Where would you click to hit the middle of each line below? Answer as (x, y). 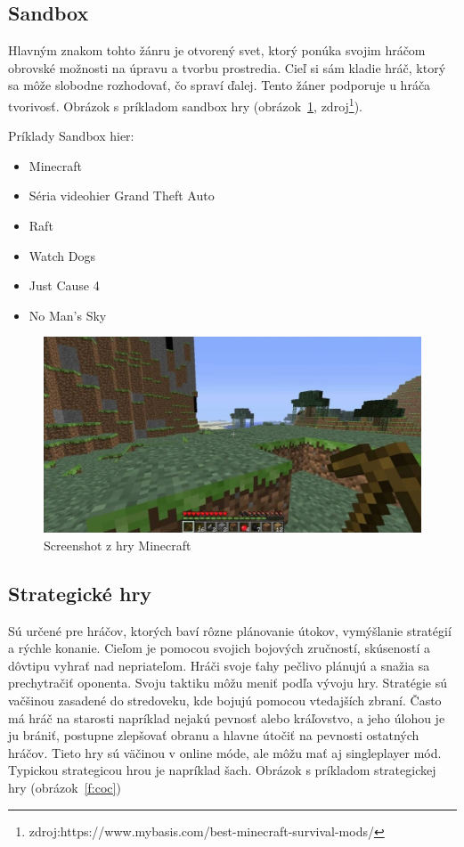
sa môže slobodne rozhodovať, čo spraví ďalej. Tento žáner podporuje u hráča (220, 85)
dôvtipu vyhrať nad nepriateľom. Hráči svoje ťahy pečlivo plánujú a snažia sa (219, 665)
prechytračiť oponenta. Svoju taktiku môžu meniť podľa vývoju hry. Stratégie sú (228, 683)
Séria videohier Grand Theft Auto (122, 195)
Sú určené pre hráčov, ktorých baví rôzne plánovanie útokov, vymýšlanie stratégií (230, 630)
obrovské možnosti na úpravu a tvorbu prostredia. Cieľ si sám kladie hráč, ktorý (227, 67)
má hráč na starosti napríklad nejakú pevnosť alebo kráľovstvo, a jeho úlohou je (227, 717)
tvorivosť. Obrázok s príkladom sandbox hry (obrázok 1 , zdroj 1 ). (185, 104)
